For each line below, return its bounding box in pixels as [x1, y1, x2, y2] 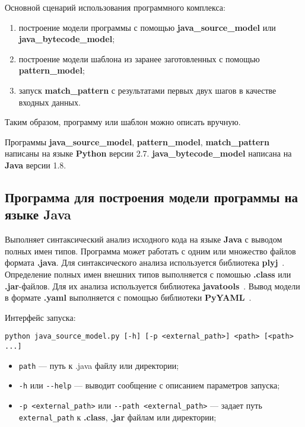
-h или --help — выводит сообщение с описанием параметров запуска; [18, 379, 280, 391]
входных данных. [18, 95, 81, 108]
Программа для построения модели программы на [5, 187, 298, 206]
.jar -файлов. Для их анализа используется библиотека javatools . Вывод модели [5, 279, 300, 292]
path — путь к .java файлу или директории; [18, 359, 179, 371]
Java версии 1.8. [5, 158, 66, 171]
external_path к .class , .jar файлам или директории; [18, 410, 217, 423]
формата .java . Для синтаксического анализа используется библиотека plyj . [5, 256, 285, 269]
